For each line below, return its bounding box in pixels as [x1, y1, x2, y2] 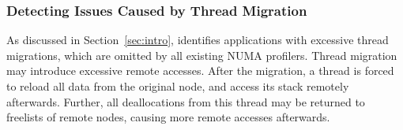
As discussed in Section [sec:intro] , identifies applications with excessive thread [6, 32, 389, 48]
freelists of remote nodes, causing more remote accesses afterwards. [6, 109, 330, 125]
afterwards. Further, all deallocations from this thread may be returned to [6, 93, 365, 110]
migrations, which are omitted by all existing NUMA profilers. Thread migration [6, 46, 397, 63]
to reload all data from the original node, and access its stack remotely [6, 78, 349, 94]
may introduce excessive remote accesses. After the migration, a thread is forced [6, 62, 394, 79]
